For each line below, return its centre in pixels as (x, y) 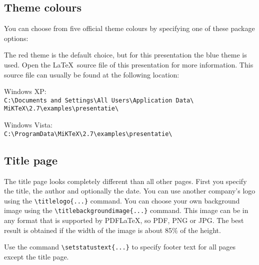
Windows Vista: (28, 125)
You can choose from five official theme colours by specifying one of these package (129, 28)
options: (16, 38)
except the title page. (36, 256)
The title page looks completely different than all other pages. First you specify (125, 181)
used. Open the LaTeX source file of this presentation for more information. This (129, 64)
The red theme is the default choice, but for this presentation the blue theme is (125, 55)
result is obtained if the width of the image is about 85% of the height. (112, 230)
